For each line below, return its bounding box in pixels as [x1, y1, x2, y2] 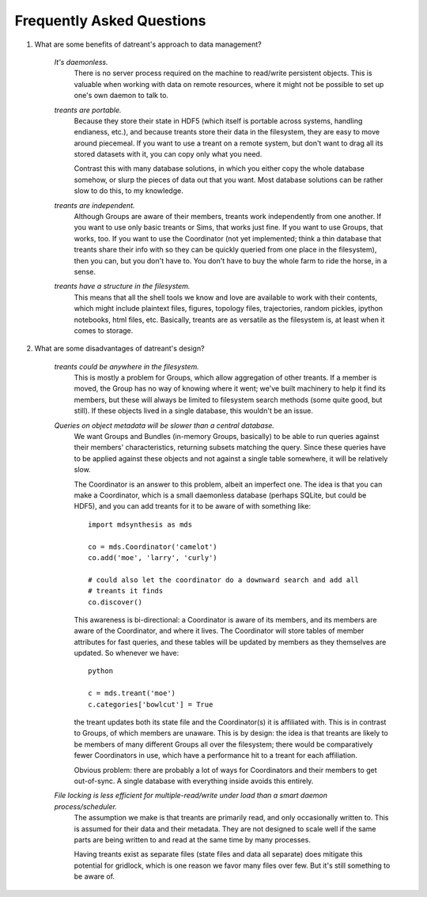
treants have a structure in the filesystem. [54, 282, 191, 291]
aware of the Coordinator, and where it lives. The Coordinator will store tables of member [74, 626, 365, 636]
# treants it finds [88, 586, 164, 596]
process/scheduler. [54, 801, 118, 811]
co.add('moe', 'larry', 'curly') [88, 553, 217, 562]
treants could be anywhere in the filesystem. [54, 361, 199, 371]
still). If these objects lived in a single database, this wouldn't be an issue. [74, 406, 314, 415]
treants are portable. [54, 105, 122, 115]
